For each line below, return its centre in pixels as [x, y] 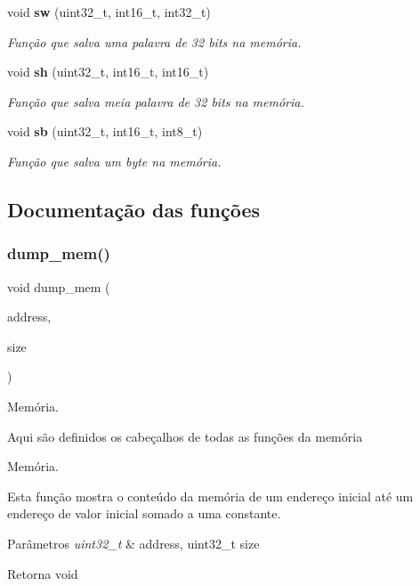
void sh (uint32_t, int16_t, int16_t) [108, 72]
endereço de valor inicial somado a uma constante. [144, 513]
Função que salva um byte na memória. [114, 161]
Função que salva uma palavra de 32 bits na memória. [154, 41]
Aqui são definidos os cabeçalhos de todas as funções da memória [185, 436]
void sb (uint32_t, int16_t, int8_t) [105, 131]
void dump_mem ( [59, 286]
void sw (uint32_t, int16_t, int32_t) [109, 12]
